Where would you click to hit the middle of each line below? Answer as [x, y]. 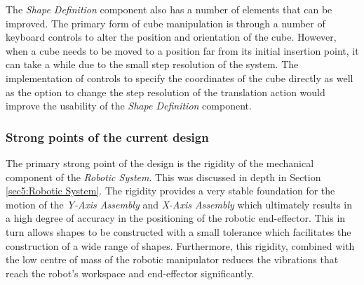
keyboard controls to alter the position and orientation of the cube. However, [171, 37]
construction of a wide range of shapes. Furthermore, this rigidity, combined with [180, 245]
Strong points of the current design [107, 137]
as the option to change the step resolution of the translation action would [166, 92]
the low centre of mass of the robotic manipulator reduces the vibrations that [172, 259]
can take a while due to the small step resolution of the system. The [152, 64]
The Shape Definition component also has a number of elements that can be [169, 9]
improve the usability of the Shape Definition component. [129, 106]
